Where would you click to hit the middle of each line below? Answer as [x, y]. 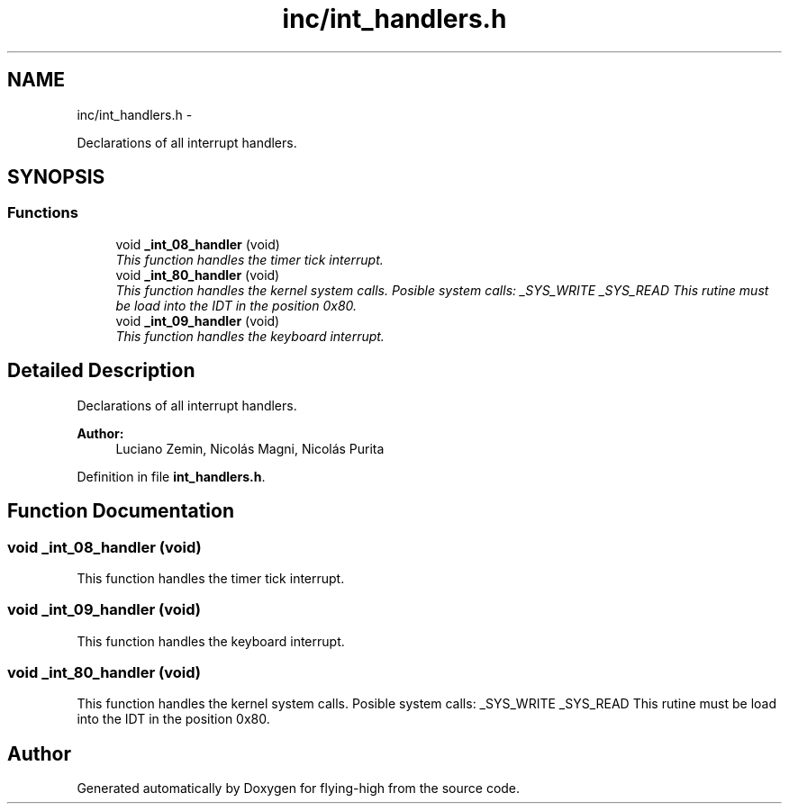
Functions [43, 213]
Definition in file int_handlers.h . [171, 476]
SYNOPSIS [56, 177]
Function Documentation [121, 511]
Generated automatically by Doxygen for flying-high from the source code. [299, 788]
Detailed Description [101, 371]
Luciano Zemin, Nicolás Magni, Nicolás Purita [250, 448]
